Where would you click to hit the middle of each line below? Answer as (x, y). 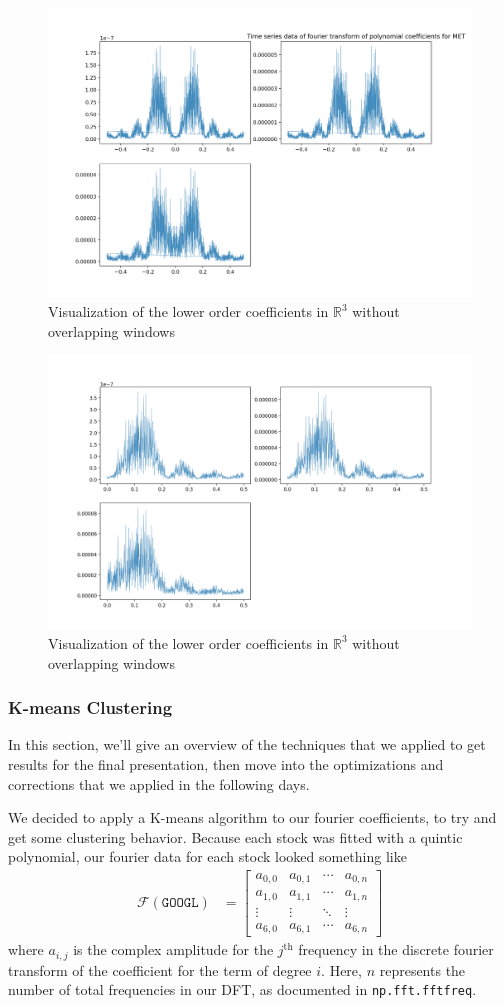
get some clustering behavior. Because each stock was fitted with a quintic (235, 836)
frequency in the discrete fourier (396, 949)
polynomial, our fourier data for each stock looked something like (207, 856)
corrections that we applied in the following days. (159, 783)
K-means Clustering (90, 707)
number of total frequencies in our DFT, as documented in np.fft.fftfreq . (242, 989)
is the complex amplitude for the (173, 949)
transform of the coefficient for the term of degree (160, 969)
